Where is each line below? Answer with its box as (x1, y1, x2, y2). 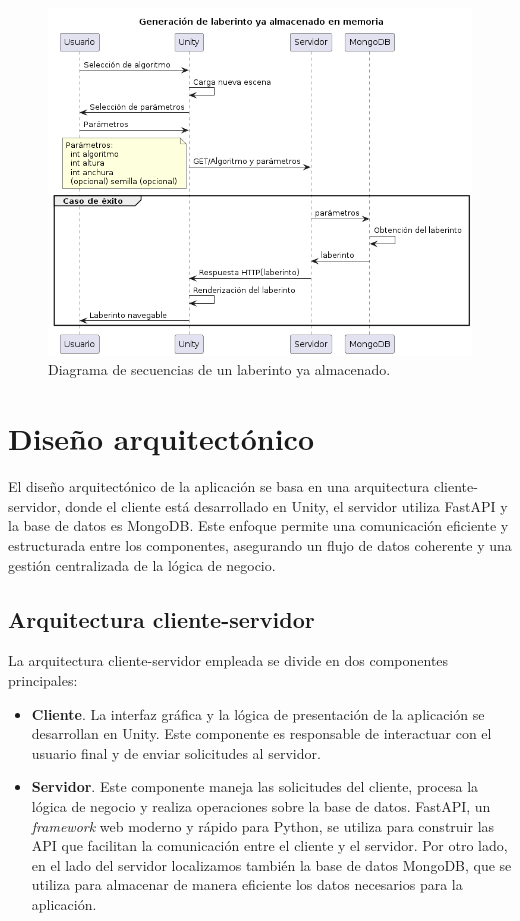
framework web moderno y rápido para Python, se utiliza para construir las (31, 815, 495, 836)
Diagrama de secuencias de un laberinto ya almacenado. (48, 359, 391, 380)
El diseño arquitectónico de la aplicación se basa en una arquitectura (8, 476, 430, 497)
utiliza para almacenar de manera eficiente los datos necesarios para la (31, 874, 463, 895)
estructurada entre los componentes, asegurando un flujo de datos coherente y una (8, 534, 512, 555)
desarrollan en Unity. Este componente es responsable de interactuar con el (31, 723, 492, 744)
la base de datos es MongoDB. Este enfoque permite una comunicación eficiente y (8, 515, 509, 536)
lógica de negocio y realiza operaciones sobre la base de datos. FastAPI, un (31, 795, 491, 816)
